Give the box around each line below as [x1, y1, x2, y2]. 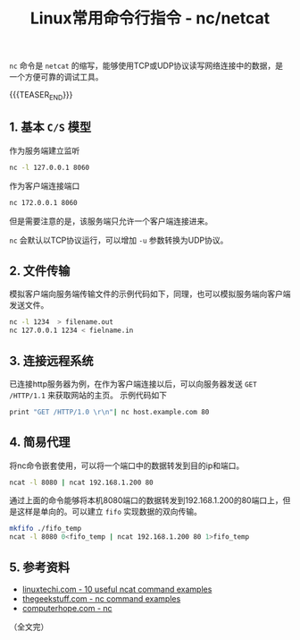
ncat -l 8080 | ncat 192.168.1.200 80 [9, 478, 154, 487]
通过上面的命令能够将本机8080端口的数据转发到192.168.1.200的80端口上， [9, 495, 283, 506]
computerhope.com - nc [21, 603, 113, 614]
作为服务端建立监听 [9, 145, 80, 156]
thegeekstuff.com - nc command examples [21, 593, 181, 604]
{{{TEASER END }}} [9, 90, 73, 102]
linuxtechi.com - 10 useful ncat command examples [21, 584, 212, 595]
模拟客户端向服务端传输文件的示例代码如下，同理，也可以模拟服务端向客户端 [9, 288, 291, 300]
